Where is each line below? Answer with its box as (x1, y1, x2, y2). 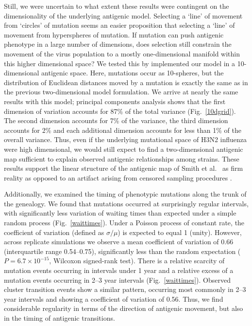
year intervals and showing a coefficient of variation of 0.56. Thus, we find (4, 293, 223, 304)
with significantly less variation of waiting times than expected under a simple (4, 208, 236, 218)
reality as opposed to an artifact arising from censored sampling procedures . (4, 172, 232, 182)
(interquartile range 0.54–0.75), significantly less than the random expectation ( (4, 246, 241, 256)
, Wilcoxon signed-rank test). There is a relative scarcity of (49, 255, 225, 266)
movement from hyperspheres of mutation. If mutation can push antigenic (4, 29, 224, 39)
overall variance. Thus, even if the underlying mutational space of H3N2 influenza (4, 134, 247, 145)
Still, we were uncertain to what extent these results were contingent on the (4, 1, 229, 11)
